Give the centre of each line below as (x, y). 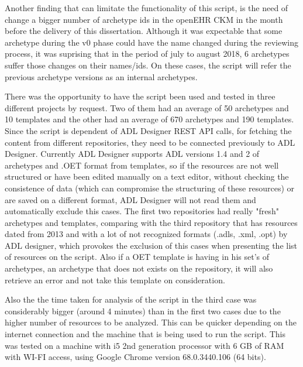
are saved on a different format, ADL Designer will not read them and (130, 199)
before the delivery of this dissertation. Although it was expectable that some (144, 31)
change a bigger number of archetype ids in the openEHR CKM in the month (144, 19)
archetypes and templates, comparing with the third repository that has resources (151, 222)
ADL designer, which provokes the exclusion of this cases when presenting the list (151, 245)
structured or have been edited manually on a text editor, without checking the (147, 176)
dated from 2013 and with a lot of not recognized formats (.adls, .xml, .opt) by (146, 234)
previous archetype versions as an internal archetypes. (101, 76)
